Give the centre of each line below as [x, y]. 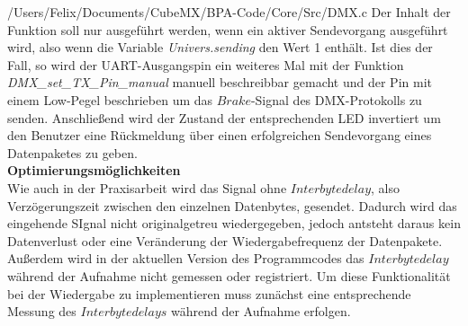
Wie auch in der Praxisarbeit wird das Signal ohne [147, 187]
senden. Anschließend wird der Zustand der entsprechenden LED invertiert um [224, 117]
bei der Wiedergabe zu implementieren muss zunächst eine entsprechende [209, 293]
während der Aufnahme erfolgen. [261, 311]
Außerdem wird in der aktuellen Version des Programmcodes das [186, 258]
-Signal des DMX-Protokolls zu [336, 99]
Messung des [42, 311]
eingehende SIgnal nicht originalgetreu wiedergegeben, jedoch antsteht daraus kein [234, 223]
